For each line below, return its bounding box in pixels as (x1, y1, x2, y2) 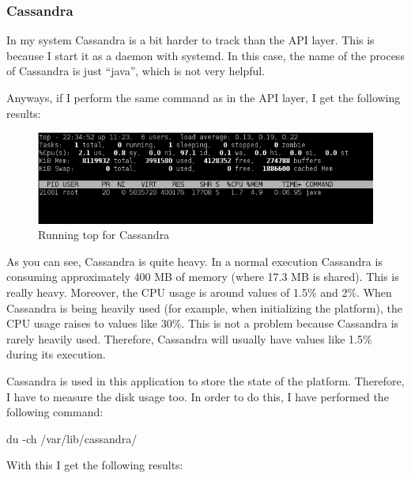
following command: (6, 404, 104, 420)
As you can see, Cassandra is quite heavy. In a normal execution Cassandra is (6, 252, 383, 269)
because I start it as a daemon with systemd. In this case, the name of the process (6, 47, 405, 63)
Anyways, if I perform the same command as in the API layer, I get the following (6, 89, 401, 105)
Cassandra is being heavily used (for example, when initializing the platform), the (6, 299, 402, 316)
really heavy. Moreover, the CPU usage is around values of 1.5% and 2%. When (6, 283, 392, 300)
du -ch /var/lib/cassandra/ (6, 430, 138, 446)
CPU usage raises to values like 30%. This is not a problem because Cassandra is (6, 315, 399, 332)
